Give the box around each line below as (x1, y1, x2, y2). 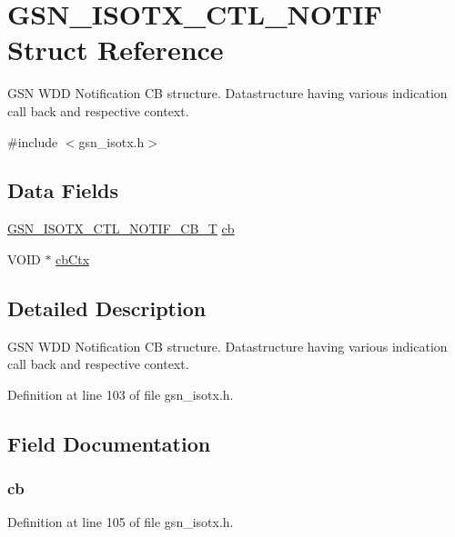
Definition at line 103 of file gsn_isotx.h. (7, 384, 234, 403)
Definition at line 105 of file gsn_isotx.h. (7, 512, 234, 532)
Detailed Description (7, 293, 207, 322)
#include (7, 132, 58, 151)
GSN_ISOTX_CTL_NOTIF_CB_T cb (7, 219, 235, 238)
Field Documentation (7, 429, 211, 457)
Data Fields (7, 176, 119, 204)
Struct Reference (7, 31, 224, 68)
